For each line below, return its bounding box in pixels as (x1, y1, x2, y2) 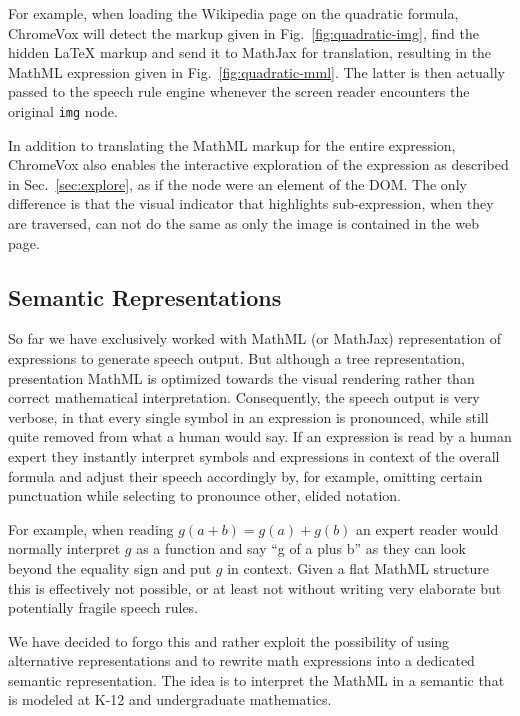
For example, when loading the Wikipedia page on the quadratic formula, (8, 3, 459, 23)
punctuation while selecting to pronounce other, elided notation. (8, 485, 401, 506)
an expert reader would (356, 518, 499, 539)
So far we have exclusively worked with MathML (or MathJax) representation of (8, 328, 502, 349)
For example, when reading (8, 518, 174, 539)
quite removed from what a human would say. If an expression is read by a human (8, 426, 512, 447)
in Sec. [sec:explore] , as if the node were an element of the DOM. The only (8, 173, 467, 194)
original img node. (8, 100, 118, 121)
